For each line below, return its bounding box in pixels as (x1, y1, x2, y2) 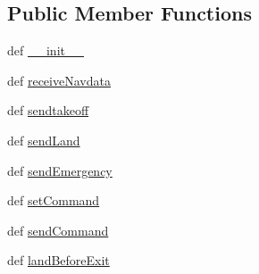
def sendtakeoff (7, 101, 89, 120)
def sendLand (7, 130, 80, 149)
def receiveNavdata (7, 71, 111, 89)
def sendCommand (7, 220, 109, 239)
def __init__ (7, 41, 84, 60)
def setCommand (7, 191, 100, 210)
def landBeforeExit (7, 251, 110, 270)
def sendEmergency (7, 161, 113, 179)
